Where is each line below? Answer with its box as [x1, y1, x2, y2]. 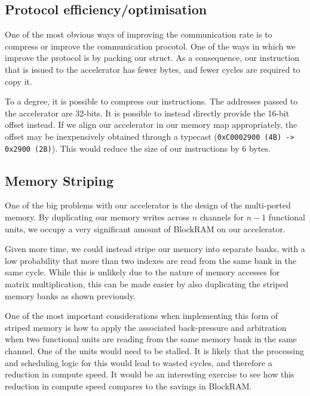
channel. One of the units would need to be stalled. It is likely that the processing [5, 345, 304, 357]
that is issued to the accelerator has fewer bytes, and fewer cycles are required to [5, 63, 300, 75]
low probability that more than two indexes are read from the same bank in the [5, 254, 297, 266]
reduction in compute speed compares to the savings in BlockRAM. [5, 379, 252, 392]
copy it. [5, 75, 32, 87]
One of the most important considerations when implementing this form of [5, 309, 278, 322]
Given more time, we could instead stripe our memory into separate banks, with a [5, 242, 305, 255]
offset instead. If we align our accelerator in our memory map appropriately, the [5, 118, 297, 131]
